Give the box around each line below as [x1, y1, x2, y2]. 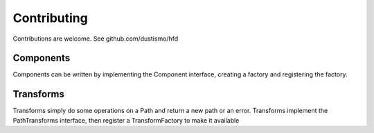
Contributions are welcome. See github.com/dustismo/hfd [12, 34, 179, 43]
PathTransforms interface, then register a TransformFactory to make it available [12, 116, 240, 124]
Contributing [12, 10, 88, 25]
